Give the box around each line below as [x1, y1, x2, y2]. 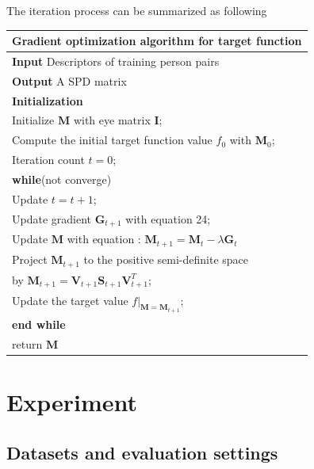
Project [12, 251, 48, 268]
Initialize [12, 112, 55, 128]
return [12, 336, 43, 353]
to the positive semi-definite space [83, 251, 248, 268]
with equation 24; [125, 210, 211, 227]
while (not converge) [12, 171, 112, 187]
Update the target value [12, 292, 128, 308]
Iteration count [12, 151, 85, 168]
